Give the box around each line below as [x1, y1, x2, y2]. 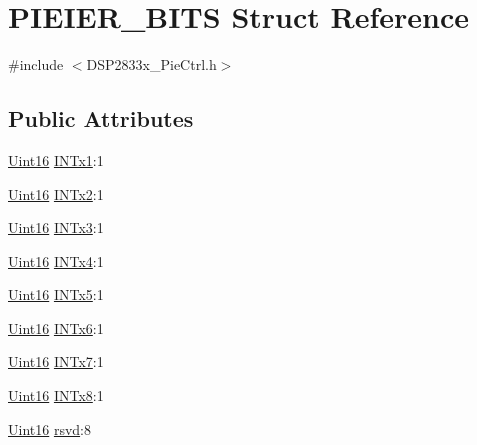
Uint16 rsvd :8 [8, 418, 91, 439]
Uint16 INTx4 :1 [8, 250, 104, 271]
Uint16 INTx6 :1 [8, 317, 104, 338]
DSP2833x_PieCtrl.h [86, 54, 217, 75]
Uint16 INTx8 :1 [8, 385, 104, 406]
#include [8, 54, 64, 75]
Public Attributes [8, 103, 194, 134]
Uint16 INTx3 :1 [8, 217, 104, 238]
